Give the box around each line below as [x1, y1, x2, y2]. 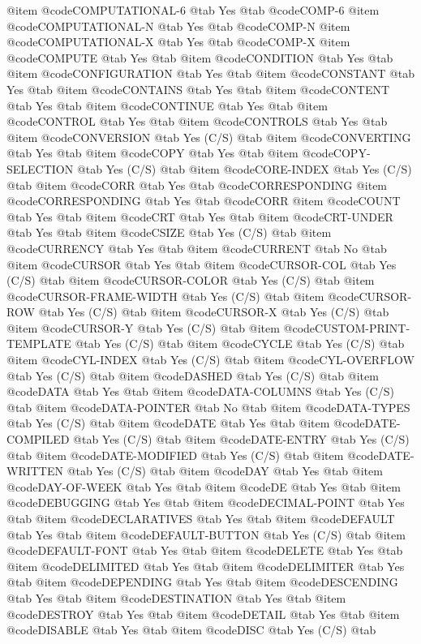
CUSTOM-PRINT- [315, 319, 410, 336]
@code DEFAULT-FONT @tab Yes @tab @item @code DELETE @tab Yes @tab [6, 542, 403, 559]
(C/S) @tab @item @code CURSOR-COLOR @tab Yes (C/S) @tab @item [6, 272, 375, 289]
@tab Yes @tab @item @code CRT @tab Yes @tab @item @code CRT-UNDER [6, 208, 393, 225]
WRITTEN [6, 462, 63, 479]
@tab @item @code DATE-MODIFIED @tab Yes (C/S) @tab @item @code [6, 446, 379, 463]
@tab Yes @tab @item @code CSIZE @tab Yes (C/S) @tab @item [6, 224, 332, 241]
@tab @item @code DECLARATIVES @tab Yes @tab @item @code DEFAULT [6, 510, 395, 526]
